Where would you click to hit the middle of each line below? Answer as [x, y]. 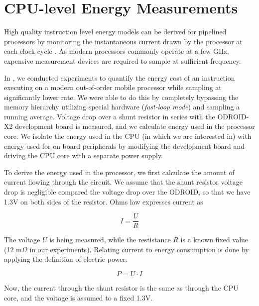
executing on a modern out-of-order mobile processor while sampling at [113, 87]
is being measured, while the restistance [110, 240]
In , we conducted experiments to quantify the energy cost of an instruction [120, 77]
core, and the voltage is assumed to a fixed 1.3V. [78, 297]
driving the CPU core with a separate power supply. [84, 155]
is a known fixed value [214, 240]
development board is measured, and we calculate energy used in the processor [135, 126]
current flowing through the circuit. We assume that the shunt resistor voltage [123, 182]
